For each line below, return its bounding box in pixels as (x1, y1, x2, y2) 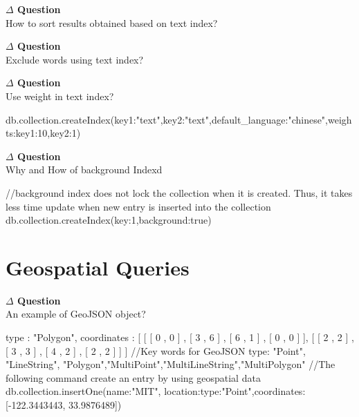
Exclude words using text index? (6, 52, 144, 66)
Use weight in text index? (6, 88, 114, 103)
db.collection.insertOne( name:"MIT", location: (6, 384, 201, 398)
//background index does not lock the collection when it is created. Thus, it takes (6, 185, 353, 200)
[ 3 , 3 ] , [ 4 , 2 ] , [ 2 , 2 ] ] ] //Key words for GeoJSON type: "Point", (6, 343, 306, 358)
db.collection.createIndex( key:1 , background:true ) (6, 213, 212, 227)
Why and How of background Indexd (6, 162, 163, 177)
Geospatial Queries (6, 253, 190, 281)
